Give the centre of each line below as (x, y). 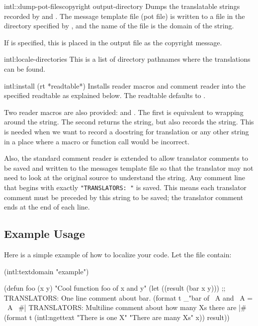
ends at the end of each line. (47, 207)
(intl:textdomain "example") (46, 271)
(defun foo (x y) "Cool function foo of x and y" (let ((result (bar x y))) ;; (115, 288)
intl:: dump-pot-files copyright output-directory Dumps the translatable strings (122, 6)
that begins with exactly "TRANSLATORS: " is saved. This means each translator (125, 187)
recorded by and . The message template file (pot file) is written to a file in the (125, 16)
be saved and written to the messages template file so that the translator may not (129, 167)
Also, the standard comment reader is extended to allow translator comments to (126, 158)
